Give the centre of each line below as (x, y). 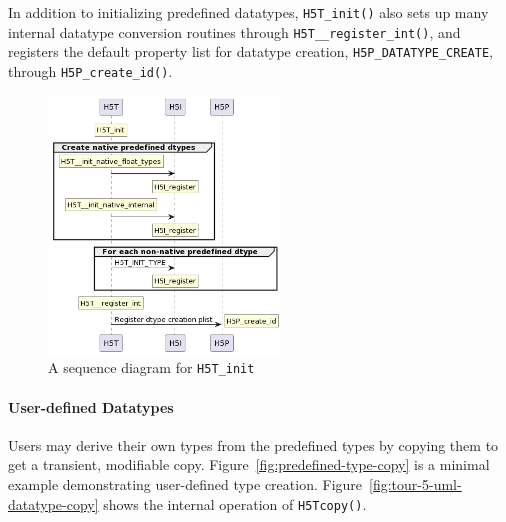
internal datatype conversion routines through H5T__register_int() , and (234, 31)
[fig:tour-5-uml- (415, 484)
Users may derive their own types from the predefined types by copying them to (253, 444)
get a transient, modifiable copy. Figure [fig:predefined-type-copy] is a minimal (249, 464)
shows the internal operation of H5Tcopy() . (235, 503)
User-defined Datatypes (91, 406)
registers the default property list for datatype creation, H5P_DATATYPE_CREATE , (250, 51)
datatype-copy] (53, 503)
